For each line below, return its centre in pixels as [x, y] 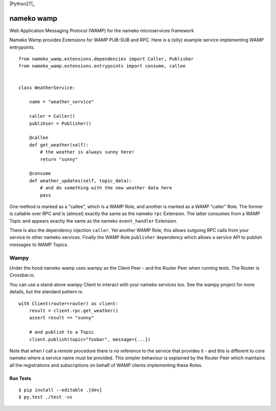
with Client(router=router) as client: [68, 304]
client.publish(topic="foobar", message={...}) [90, 339]
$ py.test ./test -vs [45, 397]
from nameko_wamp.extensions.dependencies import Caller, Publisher [106, 59]
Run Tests [20, 378]
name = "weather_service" [62, 102]
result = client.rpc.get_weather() [74, 310]
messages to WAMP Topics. [39, 244]
